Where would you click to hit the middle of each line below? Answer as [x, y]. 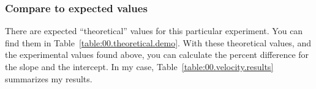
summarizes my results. [49, 78]
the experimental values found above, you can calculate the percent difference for [157, 55]
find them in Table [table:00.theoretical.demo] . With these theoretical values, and [158, 42]
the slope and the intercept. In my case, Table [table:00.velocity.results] [139, 66]
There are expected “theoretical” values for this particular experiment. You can [154, 31]
